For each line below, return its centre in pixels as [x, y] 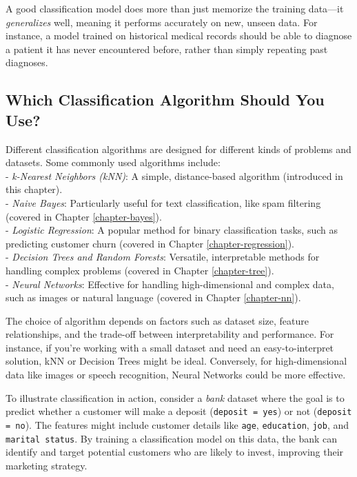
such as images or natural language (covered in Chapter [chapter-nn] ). [153, 297]
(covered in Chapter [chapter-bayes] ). [84, 216]
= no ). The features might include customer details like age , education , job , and [177, 424]
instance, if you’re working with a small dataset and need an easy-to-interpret [170, 347]
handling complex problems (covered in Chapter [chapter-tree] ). [140, 270]
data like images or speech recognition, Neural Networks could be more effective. [176, 375]
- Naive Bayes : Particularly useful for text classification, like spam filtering [163, 202]
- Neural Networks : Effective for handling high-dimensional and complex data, [170, 284]
